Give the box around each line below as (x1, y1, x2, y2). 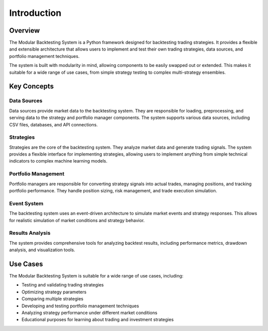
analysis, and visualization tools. (9, 247, 75, 253)
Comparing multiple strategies (21, 296, 84, 302)
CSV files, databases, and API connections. (9, 121, 98, 127)
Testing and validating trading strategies (21, 282, 104, 288)
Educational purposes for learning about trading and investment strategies (21, 317, 174, 323)
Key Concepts (9, 82, 54, 91)
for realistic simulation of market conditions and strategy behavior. (9, 217, 145, 223)
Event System (9, 200, 44, 207)
